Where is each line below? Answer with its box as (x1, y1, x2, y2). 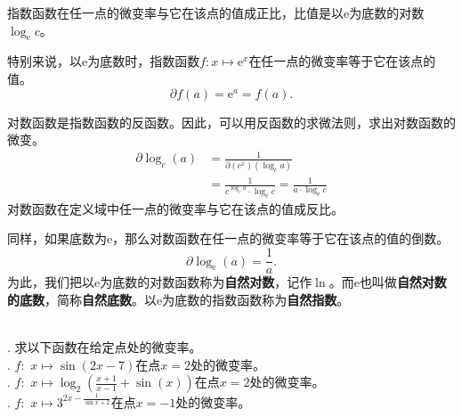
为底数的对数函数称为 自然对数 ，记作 (100, 273, 312, 291)
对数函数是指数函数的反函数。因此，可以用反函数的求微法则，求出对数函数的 (7, 112, 456, 131)
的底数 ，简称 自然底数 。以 (7, 290, 157, 308)
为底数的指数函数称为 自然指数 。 (162, 290, 350, 308)
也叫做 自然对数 (359, 273, 447, 291)
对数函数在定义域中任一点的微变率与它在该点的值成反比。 (7, 199, 344, 217)
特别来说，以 (7, 52, 82, 70)
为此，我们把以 (7, 273, 94, 291)
